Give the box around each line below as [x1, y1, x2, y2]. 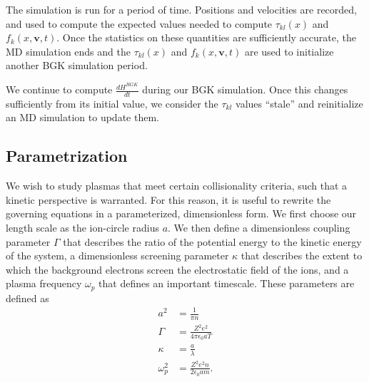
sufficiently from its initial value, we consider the [6, 95, 218, 110]
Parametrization [6, 145, 128, 167]
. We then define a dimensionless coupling [168, 220, 350, 235]
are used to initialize [244, 43, 334, 58]
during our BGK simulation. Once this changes [142, 82, 348, 97]
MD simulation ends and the [6, 43, 131, 58]
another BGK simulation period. [6, 58, 148, 73]
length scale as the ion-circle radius [6, 220, 159, 235]
